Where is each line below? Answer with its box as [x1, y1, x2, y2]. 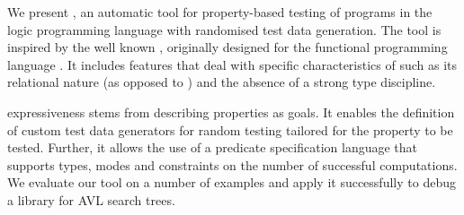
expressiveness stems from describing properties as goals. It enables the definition [7, 102, 455, 121]
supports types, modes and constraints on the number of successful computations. [7, 155, 458, 174]
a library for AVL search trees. [7, 190, 175, 209]
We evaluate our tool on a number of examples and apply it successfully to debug [7, 173, 456, 192]
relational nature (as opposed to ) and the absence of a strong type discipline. [7, 73, 436, 91]
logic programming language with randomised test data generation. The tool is [7, 20, 442, 39]
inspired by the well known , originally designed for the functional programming [7, 38, 448, 56]
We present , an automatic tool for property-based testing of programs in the [7, 3, 433, 21]
